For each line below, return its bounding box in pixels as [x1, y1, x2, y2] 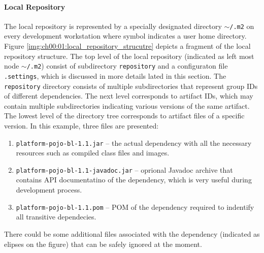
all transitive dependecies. [16, 211, 96, 222]
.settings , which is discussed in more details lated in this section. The [4, 70, 226, 81]
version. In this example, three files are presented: [4, 120, 159, 131]
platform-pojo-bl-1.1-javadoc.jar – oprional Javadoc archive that [16, 164, 233, 175]
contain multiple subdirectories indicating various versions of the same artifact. [4, 100, 250, 111]
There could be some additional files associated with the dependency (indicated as [4, 228, 260, 239]
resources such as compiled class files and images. [16, 147, 170, 158]
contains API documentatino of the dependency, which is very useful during [16, 174, 252, 185]
